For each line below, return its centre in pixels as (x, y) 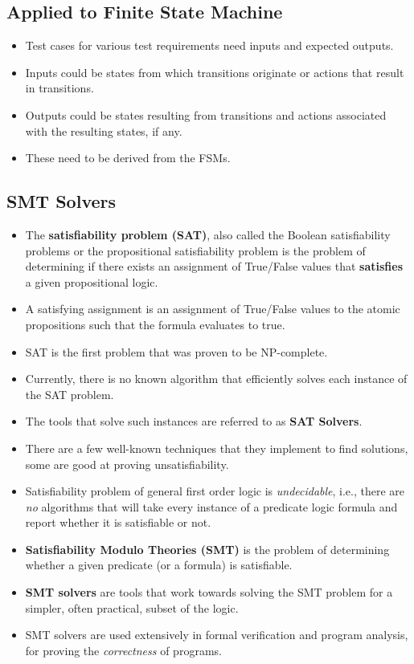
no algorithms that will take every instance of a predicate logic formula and (211, 506)
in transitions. (59, 88)
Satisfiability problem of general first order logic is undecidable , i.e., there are (215, 491)
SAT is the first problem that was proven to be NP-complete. (176, 351)
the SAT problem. (70, 394)
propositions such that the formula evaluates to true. (155, 324)
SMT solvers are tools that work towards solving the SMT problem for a (209, 592)
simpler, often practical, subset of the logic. (132, 607)
